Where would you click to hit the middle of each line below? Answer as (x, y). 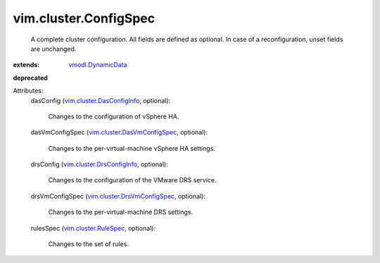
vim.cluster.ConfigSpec (84, 18)
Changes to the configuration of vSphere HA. (114, 116)
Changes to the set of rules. (89, 244)
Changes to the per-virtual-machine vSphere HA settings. (132, 148)
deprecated (31, 78)
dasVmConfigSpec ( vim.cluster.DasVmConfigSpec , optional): (119, 133)
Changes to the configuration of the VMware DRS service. (133, 180)
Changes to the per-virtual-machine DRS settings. (121, 212)
